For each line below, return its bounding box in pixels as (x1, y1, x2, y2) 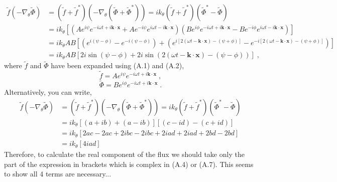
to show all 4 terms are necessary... (4, 168, 111, 179)
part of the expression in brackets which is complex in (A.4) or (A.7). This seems (4, 158, 254, 169)
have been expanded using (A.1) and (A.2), (51, 60, 184, 71)
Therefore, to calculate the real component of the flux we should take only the (4, 149, 245, 159)
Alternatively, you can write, (4, 87, 92, 97)
